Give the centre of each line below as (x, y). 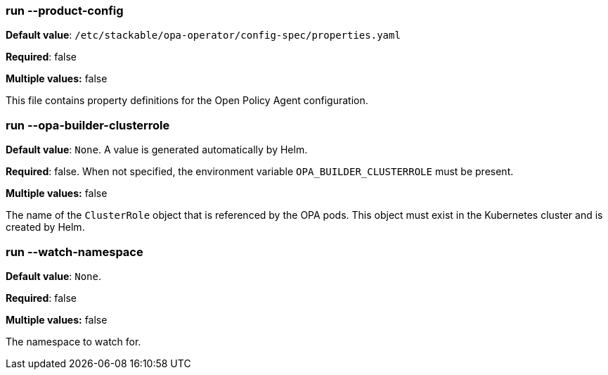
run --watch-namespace (75, 252)
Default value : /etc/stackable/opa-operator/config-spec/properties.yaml (203, 35)
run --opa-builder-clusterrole (88, 125)
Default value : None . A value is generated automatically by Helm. (157, 150)
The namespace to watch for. (73, 341)
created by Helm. (45, 227)
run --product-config (65, 11)
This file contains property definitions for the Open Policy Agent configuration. (187, 101)
